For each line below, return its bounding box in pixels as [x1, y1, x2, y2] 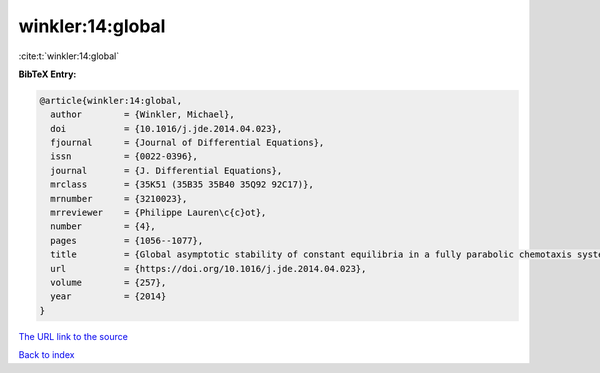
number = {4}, [50, 221, 157, 232]
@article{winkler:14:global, [39, 95, 183, 106]
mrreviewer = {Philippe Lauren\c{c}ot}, [50, 207, 267, 219]
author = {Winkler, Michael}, [50, 109, 235, 120]
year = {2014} [50, 291, 167, 302]
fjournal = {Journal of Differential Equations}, [50, 137, 325, 149]
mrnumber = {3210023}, [50, 193, 188, 204]
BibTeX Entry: [18, 68, 77, 80]
